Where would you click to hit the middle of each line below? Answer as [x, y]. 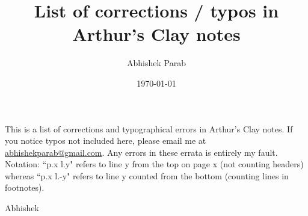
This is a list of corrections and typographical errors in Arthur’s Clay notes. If [149, 128]
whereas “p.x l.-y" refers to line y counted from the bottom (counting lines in [147, 175]
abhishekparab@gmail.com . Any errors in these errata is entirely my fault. [141, 152]
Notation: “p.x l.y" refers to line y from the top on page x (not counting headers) [154, 164]
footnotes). [25, 187]
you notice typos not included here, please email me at [106, 140]
